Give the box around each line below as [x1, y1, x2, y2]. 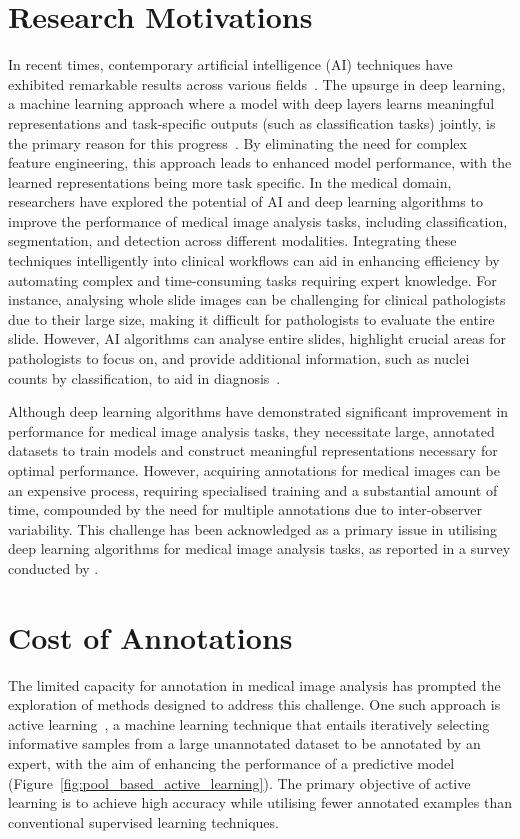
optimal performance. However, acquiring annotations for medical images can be [8, 460, 500, 480]
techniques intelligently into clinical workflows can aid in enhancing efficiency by [8, 250, 500, 271]
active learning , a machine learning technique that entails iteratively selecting [8, 713, 490, 734]
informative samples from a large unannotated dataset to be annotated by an [8, 733, 481, 754]
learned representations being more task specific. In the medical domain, [8, 171, 452, 192]
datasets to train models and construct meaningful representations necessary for [8, 440, 498, 461]
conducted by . [8, 557, 99, 578]
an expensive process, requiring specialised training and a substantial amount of [8, 479, 498, 500]
